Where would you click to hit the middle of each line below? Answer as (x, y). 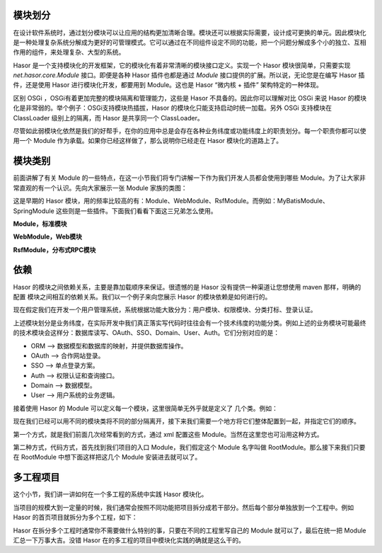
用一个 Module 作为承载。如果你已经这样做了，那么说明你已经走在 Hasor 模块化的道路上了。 (148, 141)
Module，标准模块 (40, 224)
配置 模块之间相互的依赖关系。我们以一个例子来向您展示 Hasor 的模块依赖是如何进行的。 (142, 297)
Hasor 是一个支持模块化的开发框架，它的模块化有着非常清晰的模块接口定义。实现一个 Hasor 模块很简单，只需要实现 (182, 65)
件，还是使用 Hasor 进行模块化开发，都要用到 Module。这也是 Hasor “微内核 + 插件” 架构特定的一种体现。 (168, 85)
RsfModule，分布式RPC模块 (54, 250)
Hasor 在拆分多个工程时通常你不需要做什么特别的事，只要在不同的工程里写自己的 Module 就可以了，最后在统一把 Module (190, 530)
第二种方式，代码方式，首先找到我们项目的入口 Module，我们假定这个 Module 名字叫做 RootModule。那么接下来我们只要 (189, 447)
